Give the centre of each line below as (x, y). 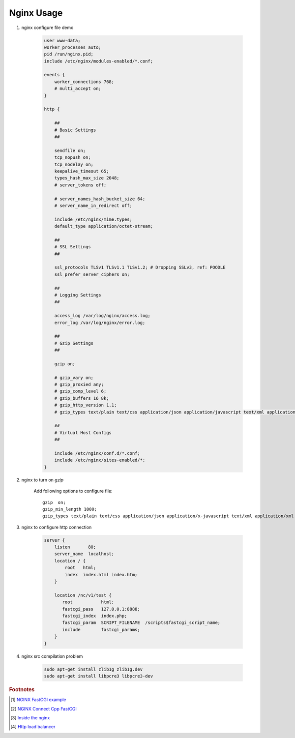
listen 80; (75, 547)
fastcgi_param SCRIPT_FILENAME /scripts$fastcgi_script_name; (141, 623)
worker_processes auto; (73, 47)
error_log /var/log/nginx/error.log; (100, 323)
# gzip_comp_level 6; (80, 391)
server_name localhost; (84, 554)
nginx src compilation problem (52, 656)
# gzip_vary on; (74, 378)
